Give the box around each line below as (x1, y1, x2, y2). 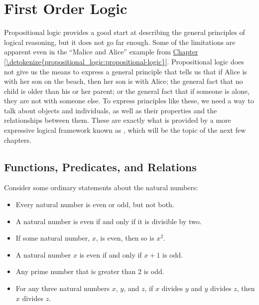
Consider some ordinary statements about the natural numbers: (4, 182, 198, 193)
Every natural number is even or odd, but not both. (15, 199, 174, 210)
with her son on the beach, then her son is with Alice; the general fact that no (4, 76, 243, 86)
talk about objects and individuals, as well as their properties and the (4, 105, 217, 115)
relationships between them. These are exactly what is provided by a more (4, 115, 231, 125)
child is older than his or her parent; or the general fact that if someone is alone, (4, 85, 250, 96)
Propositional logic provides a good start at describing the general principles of (4, 27, 245, 37)
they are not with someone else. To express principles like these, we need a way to (4, 95, 254, 106)
